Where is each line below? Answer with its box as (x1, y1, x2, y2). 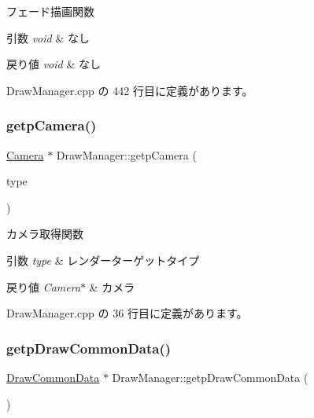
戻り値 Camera (6, 278, 81, 295)
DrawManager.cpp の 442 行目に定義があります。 (6, 82, 253, 98)
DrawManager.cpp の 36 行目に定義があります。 (6, 305, 248, 321)
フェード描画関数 (6, 3, 94, 19)
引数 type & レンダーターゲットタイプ (6, 251, 200, 268)
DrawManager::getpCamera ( (56, 146, 197, 163)
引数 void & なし (6, 29, 90, 46)
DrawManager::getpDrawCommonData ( (112, 368, 308, 385)
